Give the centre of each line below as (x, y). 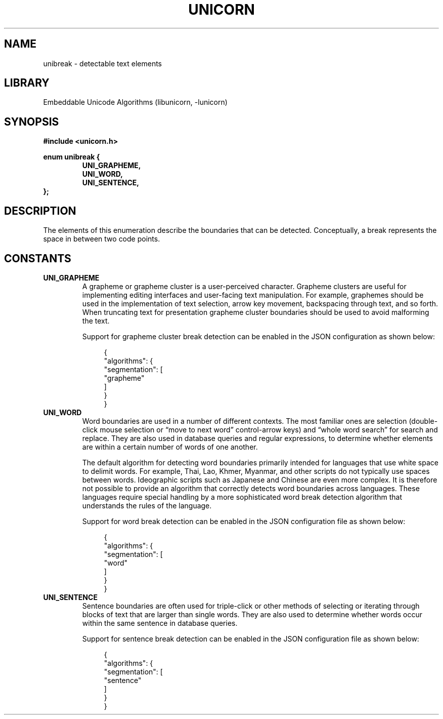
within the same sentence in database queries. (160, 623)
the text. (96, 321)
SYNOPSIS (32, 122)
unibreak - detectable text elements (102, 63)
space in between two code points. (102, 239)
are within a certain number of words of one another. (170, 447)
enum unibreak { (72, 157)
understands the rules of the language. (147, 505)
